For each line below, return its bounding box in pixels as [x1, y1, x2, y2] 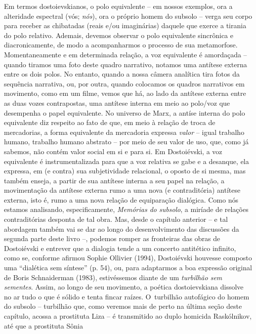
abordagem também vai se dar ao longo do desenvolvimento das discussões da [4, 223, 239, 234]
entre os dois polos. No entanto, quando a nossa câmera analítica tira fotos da [4, 69, 240, 79]
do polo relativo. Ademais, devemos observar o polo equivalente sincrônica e [4, 30, 233, 40]
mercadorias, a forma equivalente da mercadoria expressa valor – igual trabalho [4, 126, 245, 137]
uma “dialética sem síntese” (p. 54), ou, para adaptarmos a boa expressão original [4, 262, 252, 273]
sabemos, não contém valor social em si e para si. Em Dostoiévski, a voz [4, 146, 222, 156]
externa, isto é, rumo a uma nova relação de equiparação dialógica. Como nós [4, 194, 238, 205]
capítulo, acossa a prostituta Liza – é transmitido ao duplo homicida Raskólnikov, [4, 311, 252, 321]
